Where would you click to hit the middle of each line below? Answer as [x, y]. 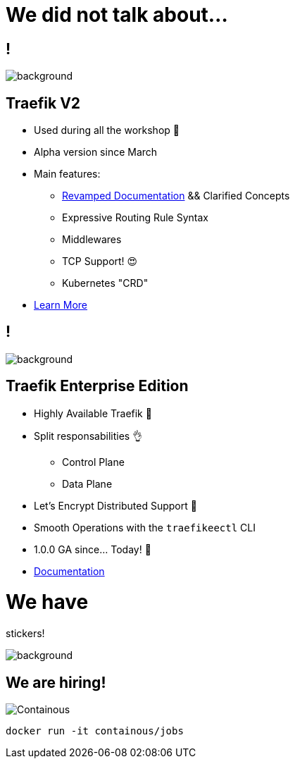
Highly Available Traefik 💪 [93, 413]
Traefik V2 [43, 103]
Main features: [67, 174]
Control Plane [93, 462]
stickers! [25, 634]
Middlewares [92, 240]
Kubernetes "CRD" [105, 283]
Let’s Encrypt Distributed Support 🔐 [115, 505]
